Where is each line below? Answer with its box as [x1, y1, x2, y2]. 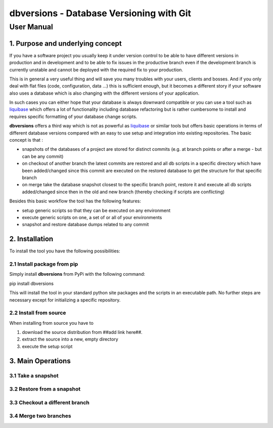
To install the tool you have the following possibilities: [9, 248, 121, 254]
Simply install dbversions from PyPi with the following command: [9, 271, 146, 277]
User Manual [9, 22, 53, 31]
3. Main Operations [9, 357, 71, 365]
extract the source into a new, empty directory [22, 336, 118, 343]
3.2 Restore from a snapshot [9, 386, 81, 393]
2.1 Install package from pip [9, 261, 78, 268]
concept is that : [9, 137, 43, 143]
